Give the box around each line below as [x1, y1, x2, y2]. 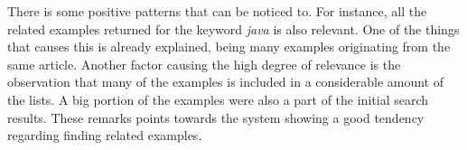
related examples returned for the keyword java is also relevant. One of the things [7, 19, 460, 38]
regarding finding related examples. [7, 126, 202, 145]
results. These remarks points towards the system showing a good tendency [7, 108, 425, 127]
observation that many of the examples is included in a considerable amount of [7, 72, 444, 91]
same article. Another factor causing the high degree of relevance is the [7, 54, 401, 73]
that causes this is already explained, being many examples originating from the [7, 37, 451, 56]
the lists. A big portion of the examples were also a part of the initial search [7, 89, 429, 108]
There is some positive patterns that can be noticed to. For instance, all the [7, 2, 427, 20]
